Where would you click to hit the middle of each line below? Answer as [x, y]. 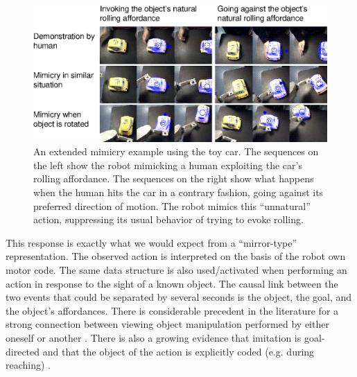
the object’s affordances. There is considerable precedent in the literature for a [172, 310]
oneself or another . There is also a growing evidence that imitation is [154, 337]
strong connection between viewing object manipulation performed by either [167, 324]
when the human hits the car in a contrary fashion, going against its [178, 192]
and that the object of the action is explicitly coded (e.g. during [178, 351]
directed [23, 351]
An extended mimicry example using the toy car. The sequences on [176, 151]
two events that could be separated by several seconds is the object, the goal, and [179, 297]
